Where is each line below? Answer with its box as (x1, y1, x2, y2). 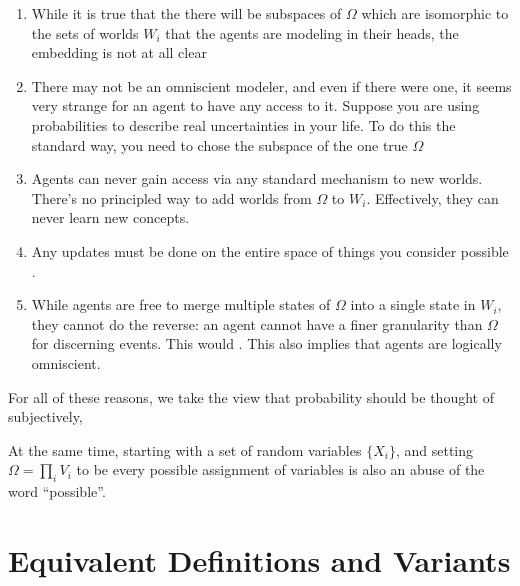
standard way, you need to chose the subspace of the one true (31, 134, 408, 155)
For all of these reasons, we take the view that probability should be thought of (8, 386, 494, 407)
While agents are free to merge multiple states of (31, 294, 331, 315)
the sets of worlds (31, 22, 139, 43)
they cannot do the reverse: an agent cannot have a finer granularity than (31, 313, 483, 334)
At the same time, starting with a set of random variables (8, 439, 362, 460)
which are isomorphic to (361, 3, 509, 23)
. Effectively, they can (366, 187, 499, 208)
